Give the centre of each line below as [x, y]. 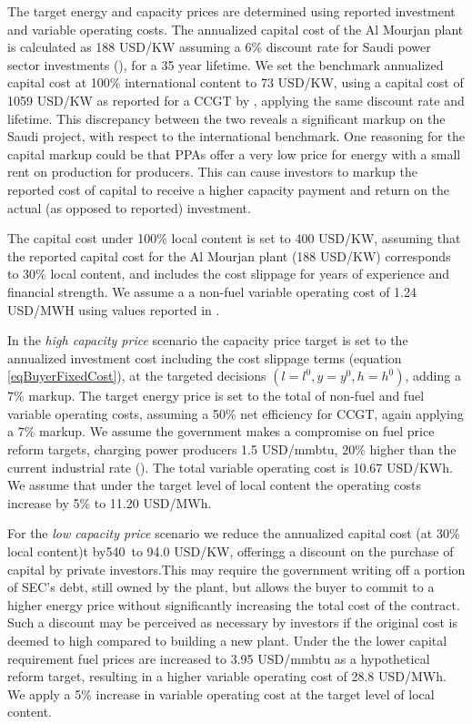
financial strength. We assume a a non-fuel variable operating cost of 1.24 [212, 291]
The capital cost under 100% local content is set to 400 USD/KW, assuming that [234, 238]
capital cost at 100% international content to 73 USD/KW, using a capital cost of [236, 82]
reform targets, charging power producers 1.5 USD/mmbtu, [173, 449]
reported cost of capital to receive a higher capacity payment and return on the [229, 189]
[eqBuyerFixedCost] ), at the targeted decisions [137, 376]
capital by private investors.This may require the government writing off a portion [236, 569]
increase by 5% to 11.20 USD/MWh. [110, 502]
